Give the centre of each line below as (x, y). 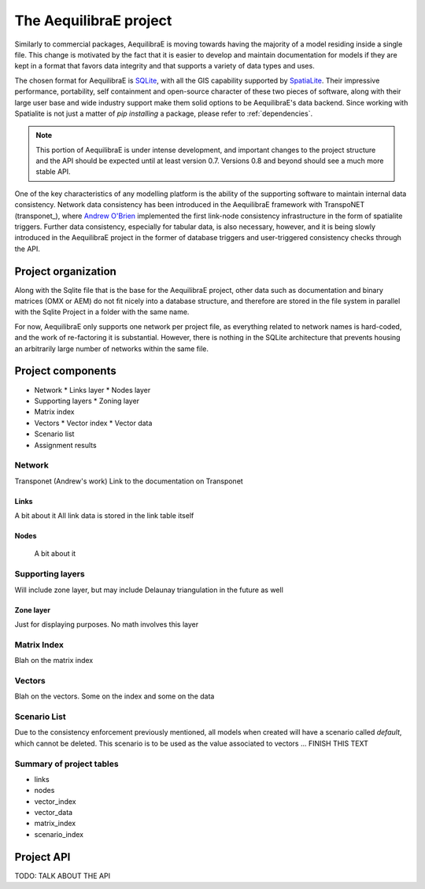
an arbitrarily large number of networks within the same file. (111, 348)
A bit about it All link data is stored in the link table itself (104, 516)
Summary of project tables (67, 764)
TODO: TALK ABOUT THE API (62, 876)
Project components (66, 371)
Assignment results (66, 445)
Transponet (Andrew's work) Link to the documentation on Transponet (129, 481)
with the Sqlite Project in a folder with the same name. (102, 312)
